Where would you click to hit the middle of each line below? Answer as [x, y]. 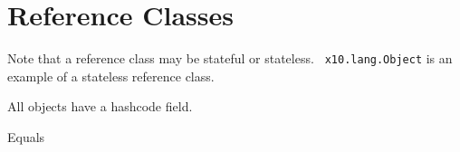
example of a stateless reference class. [111, 76]
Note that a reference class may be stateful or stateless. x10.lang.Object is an [230, 58]
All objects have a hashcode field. [100, 106]
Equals [26, 136]
